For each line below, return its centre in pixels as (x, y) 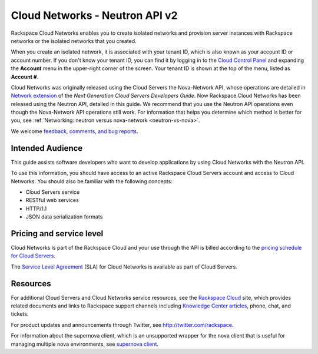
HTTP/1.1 (36, 209)
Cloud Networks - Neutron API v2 (94, 15)
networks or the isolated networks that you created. (74, 41)
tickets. (20, 314)
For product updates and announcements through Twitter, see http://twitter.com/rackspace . (122, 325)
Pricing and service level (57, 234)
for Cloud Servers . (33, 256)
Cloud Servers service (53, 192)
